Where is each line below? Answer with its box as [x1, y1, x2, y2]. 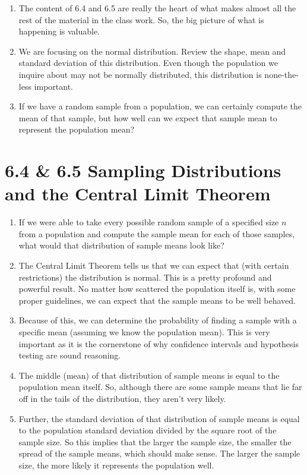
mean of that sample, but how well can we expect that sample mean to [18, 111, 277, 124]
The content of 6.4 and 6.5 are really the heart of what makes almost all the [18, 2, 296, 14]
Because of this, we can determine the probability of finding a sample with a [18, 314, 297, 326]
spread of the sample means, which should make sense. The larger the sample [18, 447, 300, 460]
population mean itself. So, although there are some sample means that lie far [18, 380, 302, 393]
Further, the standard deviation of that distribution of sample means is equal [18, 412, 300, 424]
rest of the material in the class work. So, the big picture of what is [18, 13, 264, 26]
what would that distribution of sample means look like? [18, 239, 224, 251]
